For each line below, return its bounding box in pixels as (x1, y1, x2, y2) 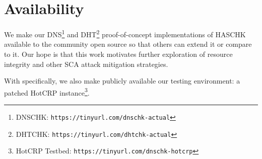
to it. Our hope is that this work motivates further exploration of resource (4, 48, 233, 59)
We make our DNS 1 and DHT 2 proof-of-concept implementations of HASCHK (4, 28, 246, 39)
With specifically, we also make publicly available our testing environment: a (4, 75, 240, 86)
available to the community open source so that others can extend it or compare (4, 39, 252, 49)
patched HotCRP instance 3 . (4, 86, 90, 98)
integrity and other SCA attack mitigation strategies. (4, 58, 168, 69)
